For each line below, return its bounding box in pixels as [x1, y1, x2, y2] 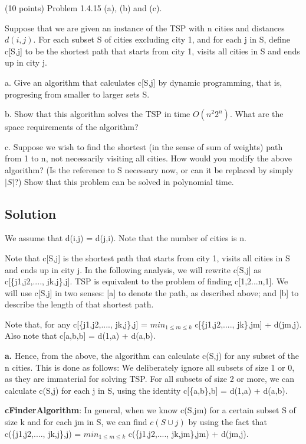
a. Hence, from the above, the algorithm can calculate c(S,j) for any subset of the [5, 349, 300, 362]
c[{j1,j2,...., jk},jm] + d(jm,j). [195, 317, 302, 330]
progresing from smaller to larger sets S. [5, 87, 150, 100]
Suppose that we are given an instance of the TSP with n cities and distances [5, 21, 285, 34]
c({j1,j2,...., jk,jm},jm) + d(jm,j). [128, 427, 249, 439]
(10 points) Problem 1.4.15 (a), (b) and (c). [5, 2, 162, 14]
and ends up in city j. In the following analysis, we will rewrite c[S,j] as [5, 263, 261, 276]
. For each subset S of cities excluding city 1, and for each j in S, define [33, 33, 290, 46]
